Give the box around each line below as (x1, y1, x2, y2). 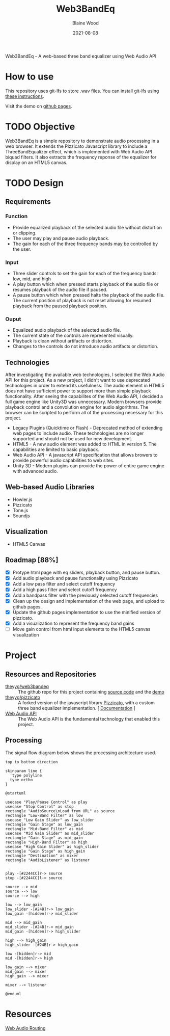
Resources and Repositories (5, 670, 97, 678)
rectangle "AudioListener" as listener (5, 857, 90, 863)
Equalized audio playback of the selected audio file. (12, 327, 121, 333)
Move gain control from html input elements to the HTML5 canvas (12, 626, 151, 632)
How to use (5, 71, 54, 83)
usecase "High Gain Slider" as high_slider (5, 844, 99, 849)
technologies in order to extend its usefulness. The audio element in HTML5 (5, 383, 164, 389)
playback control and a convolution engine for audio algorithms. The (5, 404, 149, 410)
